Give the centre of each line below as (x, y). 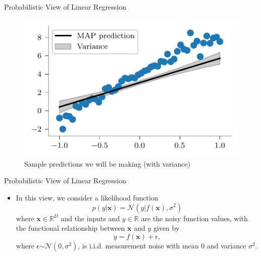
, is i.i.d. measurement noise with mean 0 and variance (162, 245)
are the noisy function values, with (194, 218)
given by (166, 228)
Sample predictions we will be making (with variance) (108, 163)
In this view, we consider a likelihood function (87, 197)
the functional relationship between (70, 228)
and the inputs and (90, 218)
